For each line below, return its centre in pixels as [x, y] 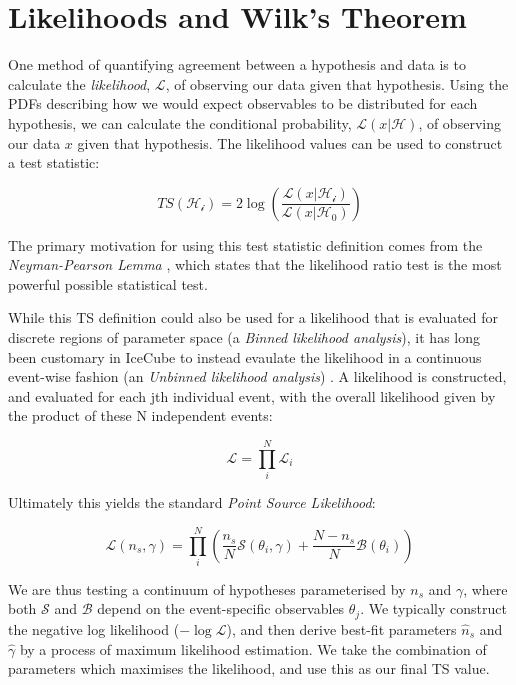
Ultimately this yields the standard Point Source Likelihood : [192, 502]
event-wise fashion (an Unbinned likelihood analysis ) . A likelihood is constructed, [257, 376]
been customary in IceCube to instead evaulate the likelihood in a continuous [245, 356]
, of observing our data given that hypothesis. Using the [337, 83]
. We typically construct [433, 608]
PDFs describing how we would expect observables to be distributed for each [243, 103]
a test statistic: [54, 162]
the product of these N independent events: [140, 415]
